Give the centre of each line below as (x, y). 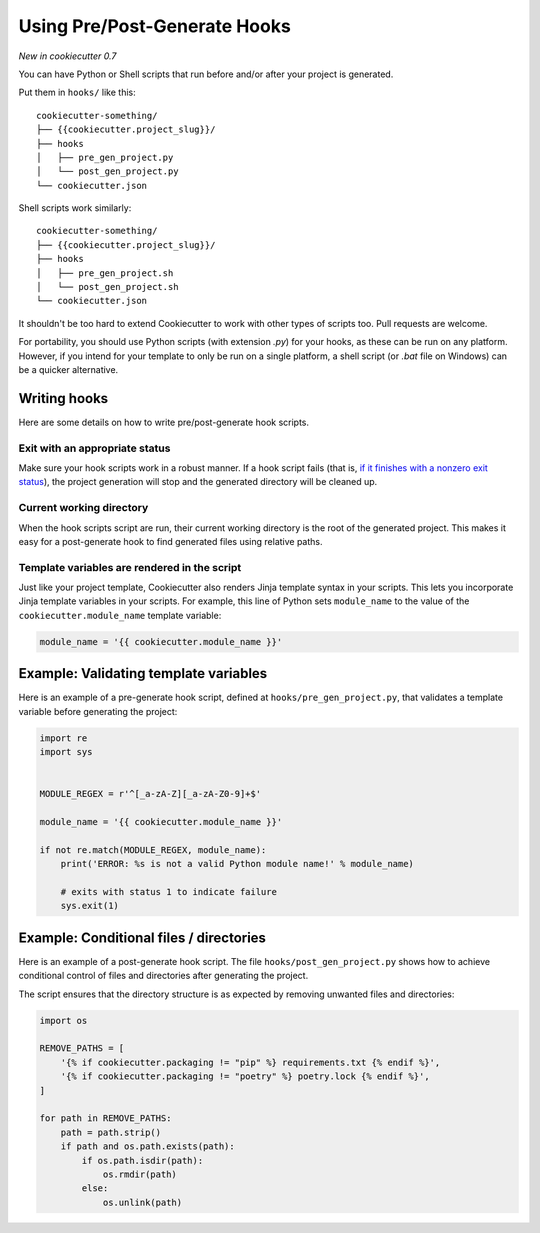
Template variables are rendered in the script (130, 567)
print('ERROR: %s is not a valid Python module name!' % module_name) (237, 864)
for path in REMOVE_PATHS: (105, 1118)
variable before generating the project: (98, 711)
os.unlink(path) (142, 1202)
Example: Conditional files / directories (142, 937)
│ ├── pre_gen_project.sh (105, 273)
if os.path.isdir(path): (142, 1160)
